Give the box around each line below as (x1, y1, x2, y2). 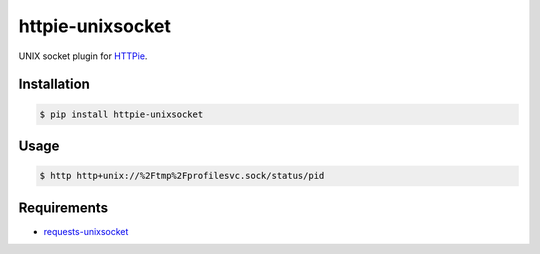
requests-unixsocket (43, 225, 129, 237)
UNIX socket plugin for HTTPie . (18, 50, 148, 62)
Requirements (18, 199, 109, 216)
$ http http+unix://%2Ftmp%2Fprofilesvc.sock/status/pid (39, 170, 325, 182)
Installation (18, 76, 90, 93)
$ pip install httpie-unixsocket (39, 108, 204, 120)
